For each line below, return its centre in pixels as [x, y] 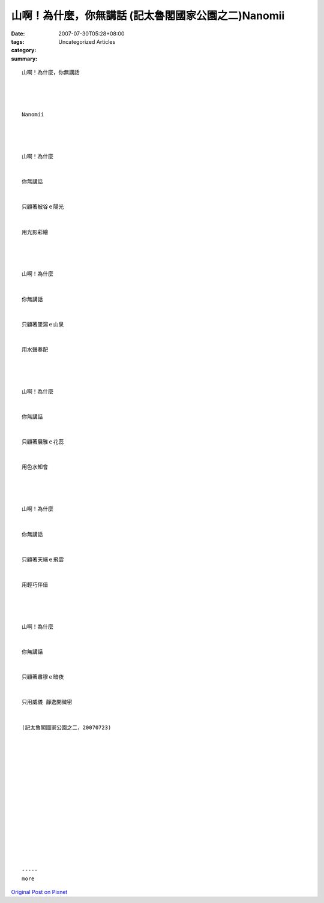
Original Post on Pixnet [39, 892]
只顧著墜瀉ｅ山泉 [43, 324]
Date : [18, 34]
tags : [18, 41]
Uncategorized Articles [87, 41]
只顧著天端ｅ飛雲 [43, 559]
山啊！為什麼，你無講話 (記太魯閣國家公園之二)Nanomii [148, 16]
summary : [24, 58]
